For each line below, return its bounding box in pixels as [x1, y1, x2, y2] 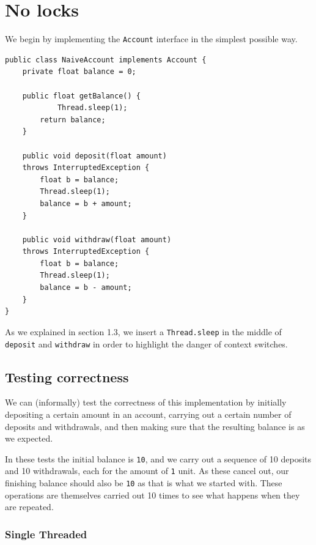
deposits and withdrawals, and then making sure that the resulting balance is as [5, 420, 305, 432]
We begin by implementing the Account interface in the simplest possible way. [5, 32, 298, 45]
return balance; [40, 115, 106, 124]
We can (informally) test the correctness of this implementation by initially [5, 396, 287, 409]
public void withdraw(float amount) [22, 235, 172, 244]
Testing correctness [5, 367, 129, 386]
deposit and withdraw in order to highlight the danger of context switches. [5, 337, 288, 350]
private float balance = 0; [22, 67, 136, 76]
